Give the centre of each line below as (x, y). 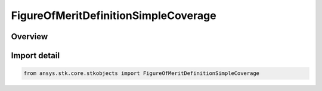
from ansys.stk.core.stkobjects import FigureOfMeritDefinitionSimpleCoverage (141, 73)
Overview (30, 37)
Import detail (35, 56)
